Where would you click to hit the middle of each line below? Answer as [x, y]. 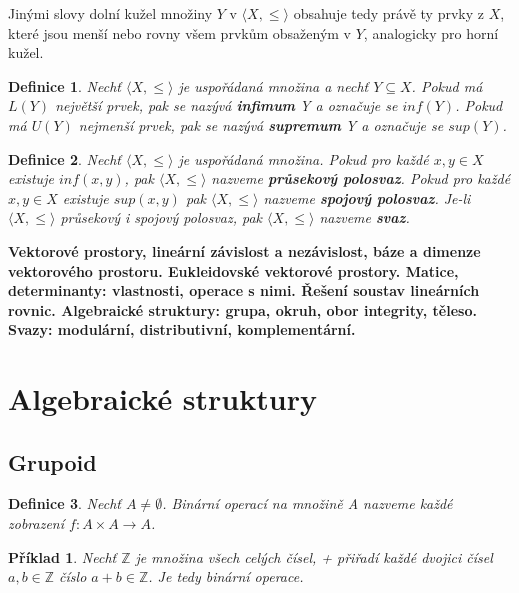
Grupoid [52, 461]
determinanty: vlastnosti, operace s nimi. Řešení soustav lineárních [244, 290]
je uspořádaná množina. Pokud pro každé [303, 158]
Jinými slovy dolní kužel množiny [110, 13]
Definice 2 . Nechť [64, 158]
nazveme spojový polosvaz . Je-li [367, 197]
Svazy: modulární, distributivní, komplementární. [182, 329]
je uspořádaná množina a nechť [273, 85]
